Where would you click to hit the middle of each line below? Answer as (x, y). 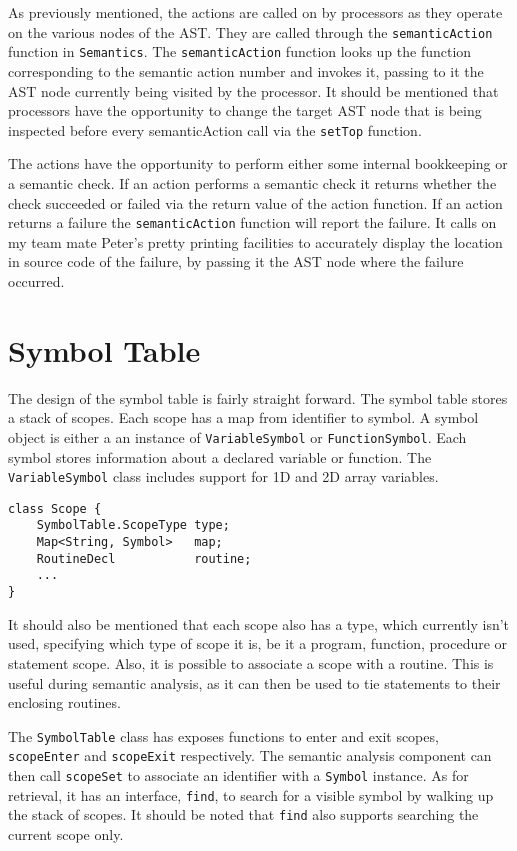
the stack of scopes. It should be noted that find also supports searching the (243, 814)
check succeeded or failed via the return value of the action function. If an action (255, 202)
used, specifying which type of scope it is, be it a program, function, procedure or (258, 643)
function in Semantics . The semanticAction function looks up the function (240, 51)
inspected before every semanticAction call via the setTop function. (215, 129)
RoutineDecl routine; (144, 558)
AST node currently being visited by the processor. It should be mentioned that (253, 90)
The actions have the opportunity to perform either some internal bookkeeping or (258, 163)
